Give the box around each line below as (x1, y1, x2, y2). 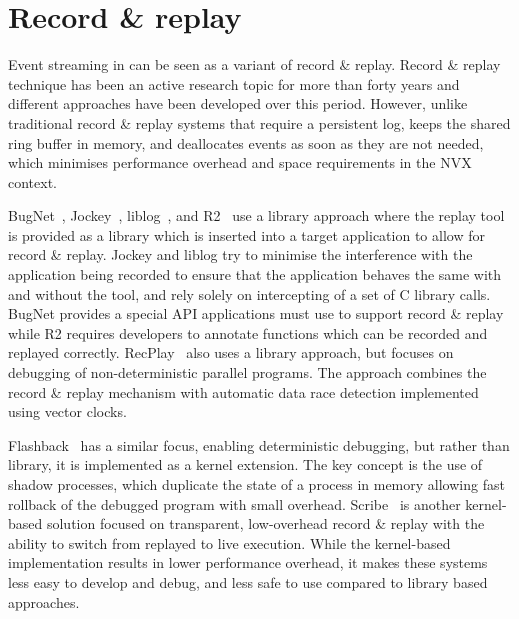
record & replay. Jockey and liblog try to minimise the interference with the (8, 244, 473, 265)
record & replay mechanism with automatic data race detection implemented (8, 381, 479, 402)
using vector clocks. (8, 401, 127, 422)
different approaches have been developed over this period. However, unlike (8, 93, 468, 114)
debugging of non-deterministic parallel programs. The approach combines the (8, 362, 487, 383)
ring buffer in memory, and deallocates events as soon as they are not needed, (8, 132, 484, 153)
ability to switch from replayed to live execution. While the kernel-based (8, 532, 451, 553)
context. (8, 171, 57, 192)
